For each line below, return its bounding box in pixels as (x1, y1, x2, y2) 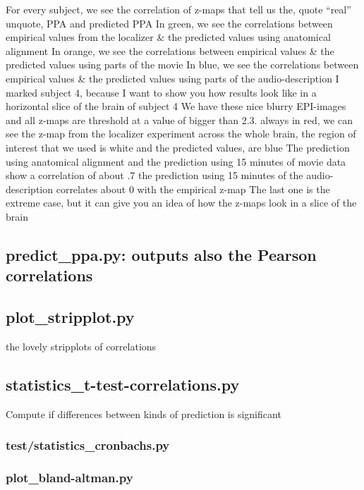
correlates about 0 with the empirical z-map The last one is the (56, 181, 330, 196)
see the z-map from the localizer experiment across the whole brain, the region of (6, 126, 356, 141)
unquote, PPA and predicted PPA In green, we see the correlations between (6, 16, 333, 30)
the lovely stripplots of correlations (6, 338, 157, 353)
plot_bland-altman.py (6, 469, 133, 486)
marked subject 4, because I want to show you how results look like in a (6, 85, 317, 99)
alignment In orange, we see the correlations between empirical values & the (6, 43, 334, 58)
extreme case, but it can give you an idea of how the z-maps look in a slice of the (6, 195, 357, 210)
